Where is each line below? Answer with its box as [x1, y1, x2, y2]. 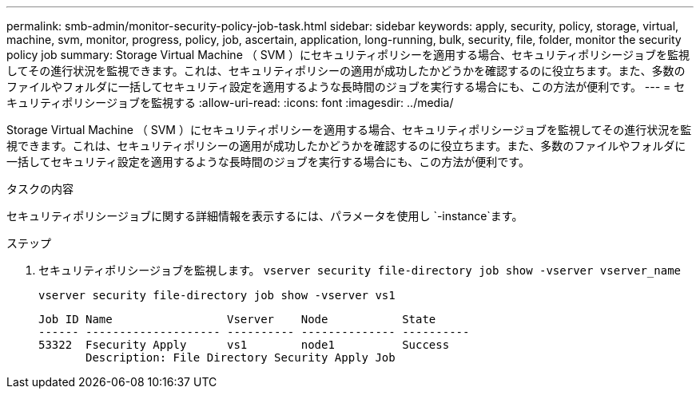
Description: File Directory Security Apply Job [86, 351, 396, 364]
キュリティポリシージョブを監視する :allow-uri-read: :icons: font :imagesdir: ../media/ [6, 96, 454, 109]
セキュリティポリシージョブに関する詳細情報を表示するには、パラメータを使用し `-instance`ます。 [6, 209, 523, 223]
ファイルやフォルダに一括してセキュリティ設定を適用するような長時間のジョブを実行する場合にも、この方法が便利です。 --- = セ [6, 80, 686, 93]
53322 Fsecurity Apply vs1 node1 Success [38, 338, 450, 351]
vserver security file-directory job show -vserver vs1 [38, 289, 396, 302]
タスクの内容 [6, 182, 74, 196]
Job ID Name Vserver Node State [38, 313, 436, 326]
